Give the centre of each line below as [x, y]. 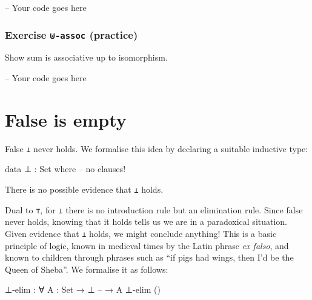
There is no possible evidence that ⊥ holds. [84, 189]
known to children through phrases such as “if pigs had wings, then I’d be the [149, 257]
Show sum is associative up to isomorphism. [86, 57]
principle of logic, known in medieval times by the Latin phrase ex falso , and [147, 245]
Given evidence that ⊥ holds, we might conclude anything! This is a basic [141, 233]
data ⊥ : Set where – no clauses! [65, 169]
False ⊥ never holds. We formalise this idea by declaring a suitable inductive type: [157, 148]
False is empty [66, 119]
